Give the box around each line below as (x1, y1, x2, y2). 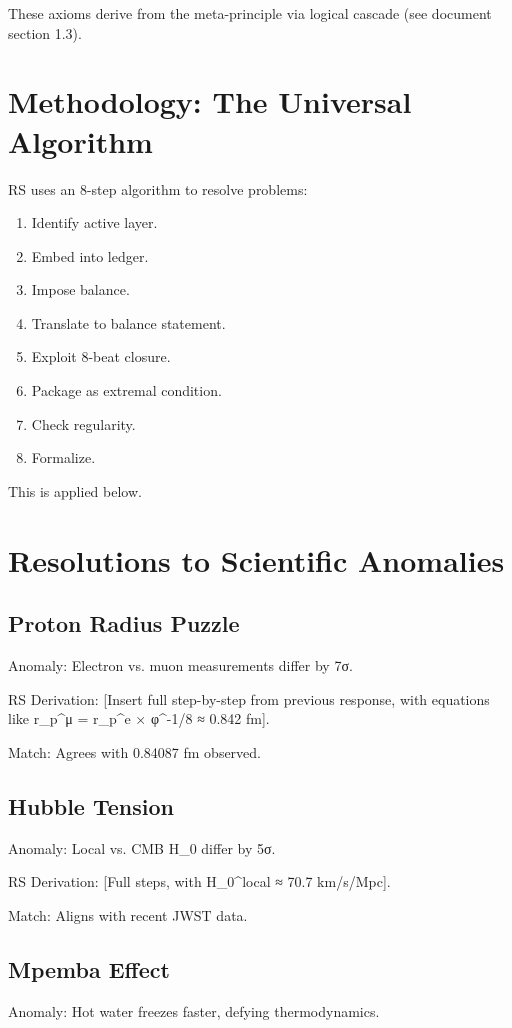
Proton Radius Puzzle (8, 608, 240, 639)
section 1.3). (8, 22, 82, 43)
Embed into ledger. (31, 245, 149, 266)
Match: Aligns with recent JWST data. (8, 904, 248, 925)
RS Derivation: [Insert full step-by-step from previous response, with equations (8, 688, 490, 709)
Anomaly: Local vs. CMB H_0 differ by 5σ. (8, 837, 276, 858)
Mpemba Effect (8, 953, 170, 984)
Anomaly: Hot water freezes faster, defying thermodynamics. (8, 1000, 380, 1021)
